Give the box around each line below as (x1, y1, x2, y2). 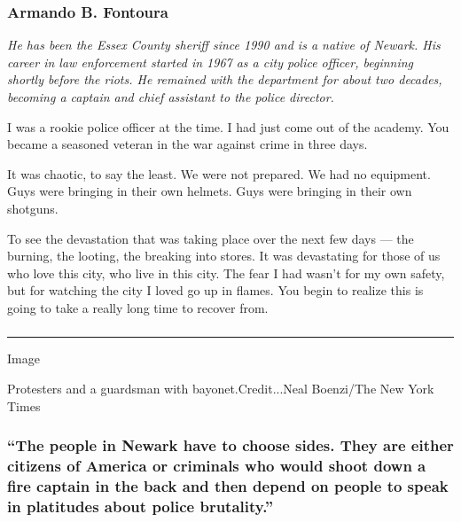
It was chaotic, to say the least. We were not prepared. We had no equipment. (7, 164, 431, 183)
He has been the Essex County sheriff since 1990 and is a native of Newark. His (7, 35, 441, 54)
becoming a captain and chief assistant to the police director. (7, 88, 334, 105)
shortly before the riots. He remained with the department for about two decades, (7, 70, 442, 89)
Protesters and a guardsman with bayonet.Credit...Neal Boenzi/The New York (7, 379, 434, 398)
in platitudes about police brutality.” (7, 495, 274, 517)
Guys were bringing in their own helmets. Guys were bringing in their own (7, 182, 412, 200)
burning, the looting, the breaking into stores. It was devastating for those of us (7, 246, 441, 265)
